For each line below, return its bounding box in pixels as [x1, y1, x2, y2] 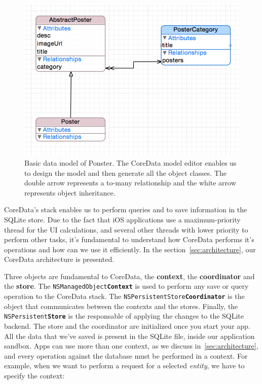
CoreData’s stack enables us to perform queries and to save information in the [4, 204, 247, 215]
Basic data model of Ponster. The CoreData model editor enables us [24, 157, 237, 168]
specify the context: [4, 370, 65, 380]
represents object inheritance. [24, 187, 116, 198]
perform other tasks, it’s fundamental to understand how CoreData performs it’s [4, 234, 254, 245]
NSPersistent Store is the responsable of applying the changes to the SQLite [4, 311, 244, 321]
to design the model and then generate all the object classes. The [24, 167, 227, 178]
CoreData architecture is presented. [4, 254, 115, 264]
